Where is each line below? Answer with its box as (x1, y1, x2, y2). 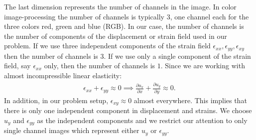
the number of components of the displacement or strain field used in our (4, 30, 227, 41)
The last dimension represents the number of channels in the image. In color (4, 1, 237, 11)
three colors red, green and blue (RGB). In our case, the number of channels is (4, 21, 244, 31)
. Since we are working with (160, 60, 245, 71)
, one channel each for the (170, 11, 249, 21)
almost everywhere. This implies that (133, 95, 247, 105)
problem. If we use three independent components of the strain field (4, 40, 211, 51)
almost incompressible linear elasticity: (4, 70, 122, 81)
